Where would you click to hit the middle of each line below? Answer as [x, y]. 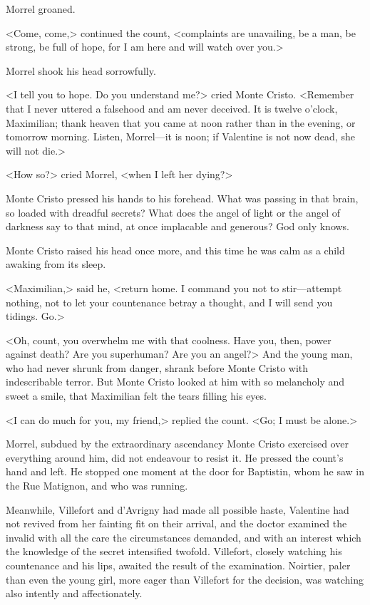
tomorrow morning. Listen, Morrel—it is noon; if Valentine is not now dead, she [180, 136]
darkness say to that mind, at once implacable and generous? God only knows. [178, 226]
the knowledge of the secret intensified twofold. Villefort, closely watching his [174, 551]
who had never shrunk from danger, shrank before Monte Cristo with [157, 367]
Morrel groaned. [41, 9]
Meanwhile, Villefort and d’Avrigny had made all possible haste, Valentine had [178, 509]
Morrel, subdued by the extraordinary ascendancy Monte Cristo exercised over [177, 444]
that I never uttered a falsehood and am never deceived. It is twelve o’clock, [172, 108]
